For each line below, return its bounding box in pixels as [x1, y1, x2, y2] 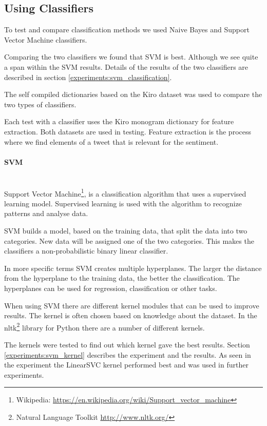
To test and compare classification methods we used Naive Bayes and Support [4, 24, 250, 35]
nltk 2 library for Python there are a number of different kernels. [4, 320, 205, 333]
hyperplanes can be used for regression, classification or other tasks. [4, 282, 217, 293]
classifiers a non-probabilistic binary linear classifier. [4, 245, 168, 256]
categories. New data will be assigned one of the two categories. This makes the [4, 235, 254, 246]
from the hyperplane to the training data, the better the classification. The [4, 273, 240, 283]
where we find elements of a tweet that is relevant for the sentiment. [4, 136, 219, 147]
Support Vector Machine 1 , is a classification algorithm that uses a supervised [4, 186, 246, 199]
